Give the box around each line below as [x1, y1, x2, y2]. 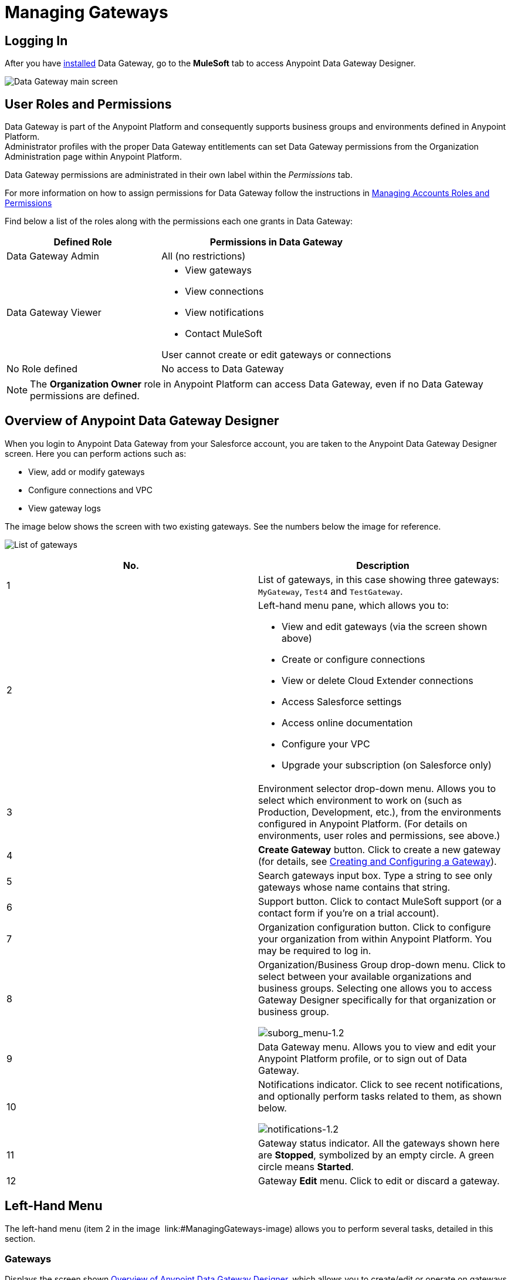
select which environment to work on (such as [258, 794, 462, 806]
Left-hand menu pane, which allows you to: [258, 599, 449, 611]
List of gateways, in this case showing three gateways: [258, 573, 499, 585]
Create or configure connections [282, 653, 425, 665]
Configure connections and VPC [28, 484, 153, 495]
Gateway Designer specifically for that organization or [258, 993, 496, 1006]
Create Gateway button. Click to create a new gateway [258, 843, 501, 855]
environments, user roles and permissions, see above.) [258, 829, 500, 841]
